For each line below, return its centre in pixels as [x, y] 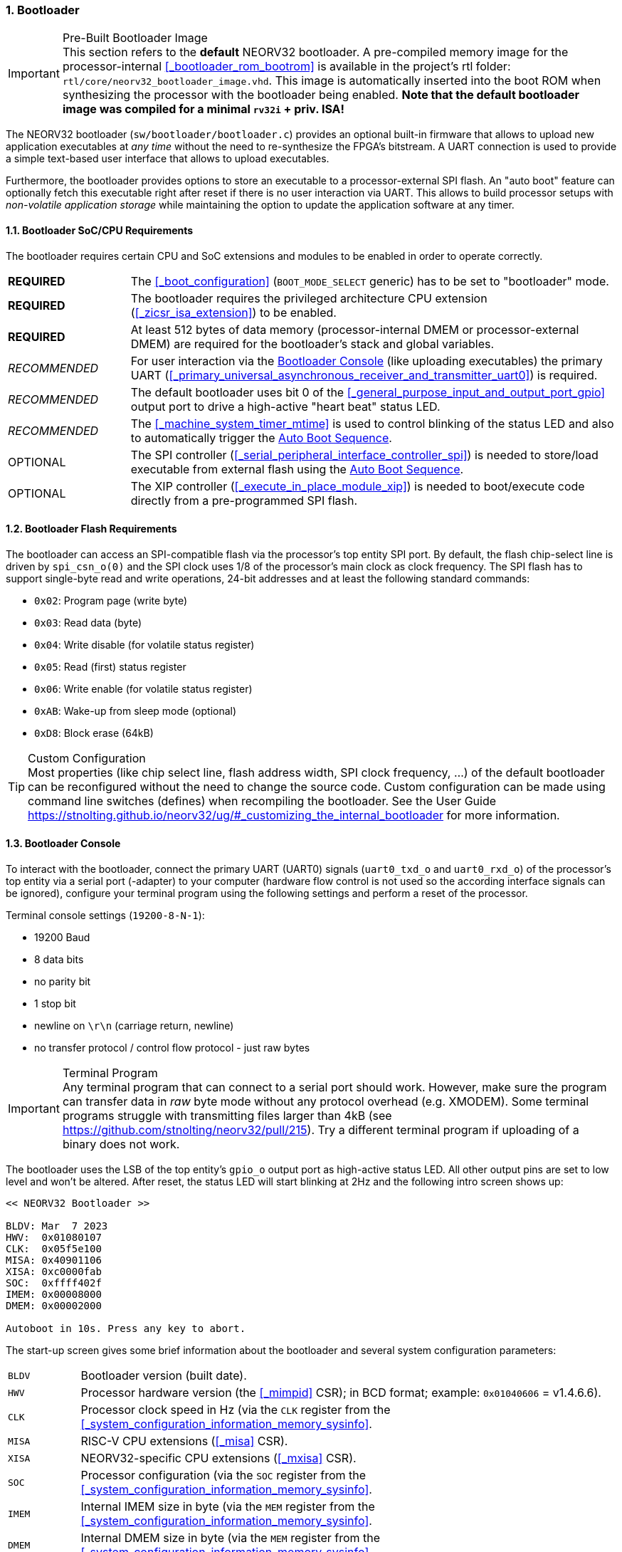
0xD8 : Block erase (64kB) [94, 733]
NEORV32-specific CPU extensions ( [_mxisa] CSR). [218, 1458]
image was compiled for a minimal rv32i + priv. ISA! [203, 109]
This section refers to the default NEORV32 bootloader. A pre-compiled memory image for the [315, 52]
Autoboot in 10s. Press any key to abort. [126, 1329]
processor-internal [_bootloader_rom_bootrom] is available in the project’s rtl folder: [286, 67]
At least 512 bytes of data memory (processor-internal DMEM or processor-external [355, 329]
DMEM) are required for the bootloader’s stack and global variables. [312, 344]
